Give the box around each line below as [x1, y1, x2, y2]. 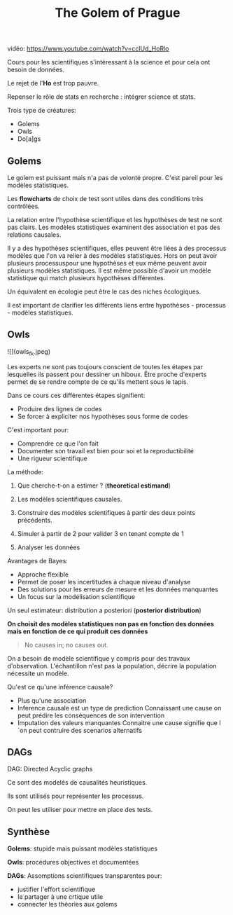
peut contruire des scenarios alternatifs [28, 726, 142, 734]
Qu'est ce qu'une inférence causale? [7, 682, 113, 691]
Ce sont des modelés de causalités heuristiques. [7, 778, 148, 787]
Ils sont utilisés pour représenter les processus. [7, 792, 144, 800]
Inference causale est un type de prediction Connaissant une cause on [17, 703, 222, 712]
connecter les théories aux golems [17, 900, 118, 909]
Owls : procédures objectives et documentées [7, 858, 139, 867]
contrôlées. [7, 202, 40, 210]
